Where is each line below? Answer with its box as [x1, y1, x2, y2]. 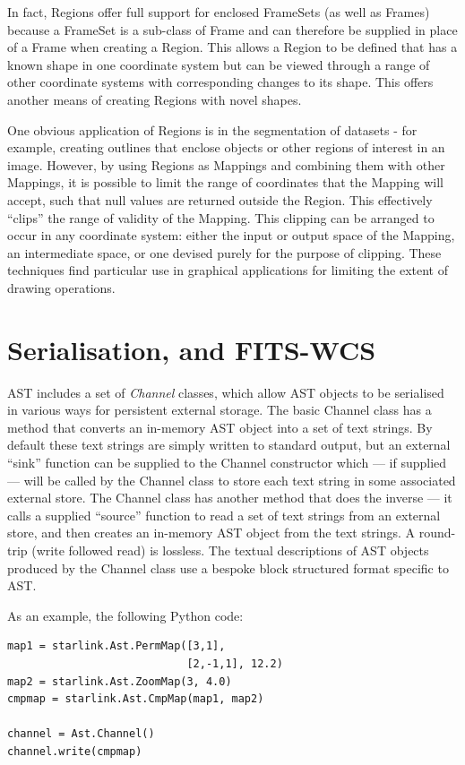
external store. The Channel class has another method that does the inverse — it [7, 488, 452, 507]
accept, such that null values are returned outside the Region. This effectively [7, 190, 433, 209]
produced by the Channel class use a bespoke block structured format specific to [7, 558, 449, 577]
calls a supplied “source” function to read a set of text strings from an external [7, 505, 441, 524]
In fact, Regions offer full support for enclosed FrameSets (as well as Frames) [7, 3, 430, 21]
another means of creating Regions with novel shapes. [7, 90, 302, 108]
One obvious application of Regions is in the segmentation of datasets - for [7, 120, 418, 139]
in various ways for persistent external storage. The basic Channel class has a [7, 400, 432, 419]
